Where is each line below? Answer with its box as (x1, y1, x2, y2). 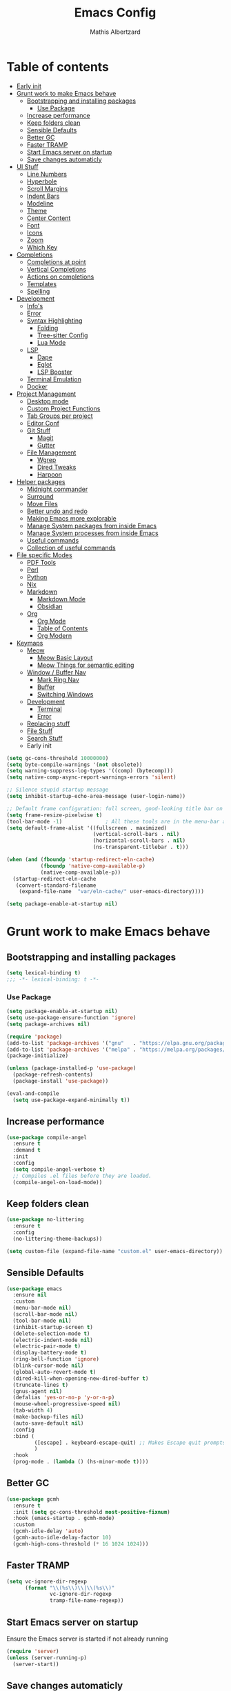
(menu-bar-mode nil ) (12, 1305, 72, 1312)
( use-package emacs (6, 1285, 63, 1292)
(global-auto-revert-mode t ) (12, 1368, 97, 1375)
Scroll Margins (26, 184, 68, 192)
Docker (26, 382, 48, 390)
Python (26, 572, 48, 581)
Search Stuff (26, 734, 63, 742)
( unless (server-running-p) (6, 1654, 88, 1661)
